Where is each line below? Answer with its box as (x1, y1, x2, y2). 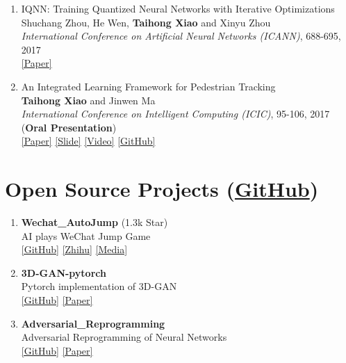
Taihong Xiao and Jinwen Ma (21, 92, 156, 107)
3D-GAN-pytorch (21, 265, 106, 280)
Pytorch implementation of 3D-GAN (21, 279, 177, 293)
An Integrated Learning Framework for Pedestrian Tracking (21, 79, 276, 93)
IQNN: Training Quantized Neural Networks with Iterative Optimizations (21, 1, 335, 15)
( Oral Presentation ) (21, 120, 117, 134)
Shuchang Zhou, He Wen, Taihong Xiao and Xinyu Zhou (21, 15, 271, 29)
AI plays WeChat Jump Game (21, 228, 151, 243)
